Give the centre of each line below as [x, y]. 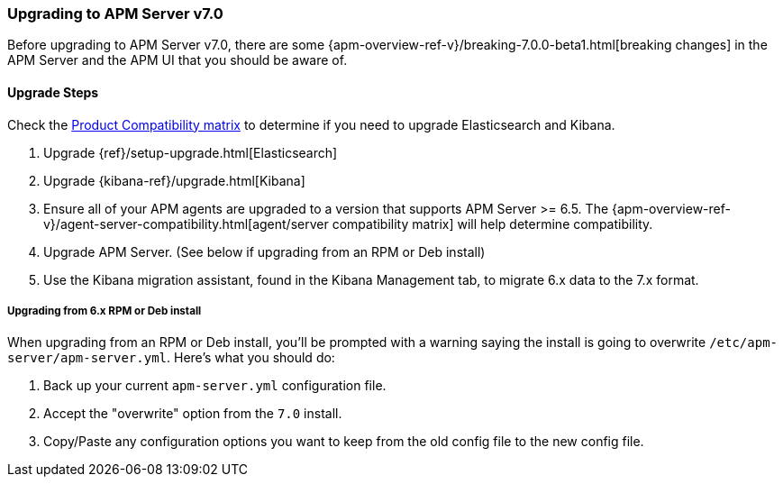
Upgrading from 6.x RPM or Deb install [105, 310]
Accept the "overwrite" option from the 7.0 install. [193, 414]
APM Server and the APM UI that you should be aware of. [178, 60]
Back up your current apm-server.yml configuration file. [215, 386]
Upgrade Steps [53, 92]
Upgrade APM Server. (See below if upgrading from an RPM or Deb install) [264, 251]
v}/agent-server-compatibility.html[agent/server [186, 224]
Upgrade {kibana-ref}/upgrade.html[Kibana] [174, 180]
